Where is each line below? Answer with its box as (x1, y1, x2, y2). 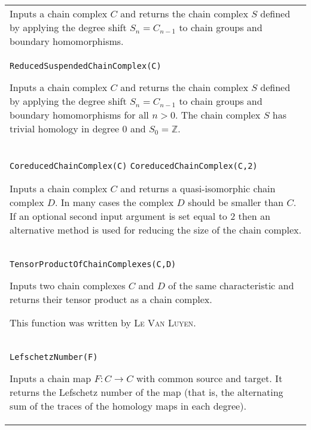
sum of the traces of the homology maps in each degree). (10, 399, 246, 413)
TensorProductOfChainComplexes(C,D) (10, 259, 176, 269)
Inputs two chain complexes (10, 278, 126, 292)
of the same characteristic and (168, 278, 294, 292)
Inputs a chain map (10, 371, 92, 385)
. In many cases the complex (54, 195, 174, 209)
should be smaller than (188, 195, 283, 209)
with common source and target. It (136, 371, 283, 385)
